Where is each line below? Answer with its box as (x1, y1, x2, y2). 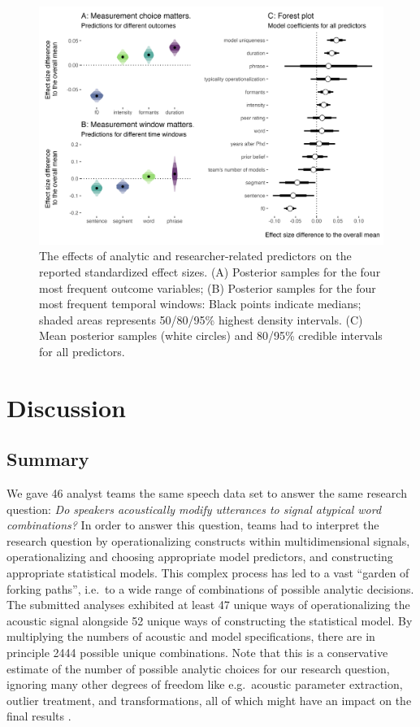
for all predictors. (39, 342, 125, 359)
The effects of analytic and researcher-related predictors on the (39, 247, 352, 264)
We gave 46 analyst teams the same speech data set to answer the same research (6, 485, 407, 502)
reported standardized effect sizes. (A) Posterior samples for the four (39, 263, 381, 280)
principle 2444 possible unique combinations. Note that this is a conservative (6, 644, 388, 660)
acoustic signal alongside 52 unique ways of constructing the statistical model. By (6, 612, 413, 629)
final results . (6, 707, 71, 725)
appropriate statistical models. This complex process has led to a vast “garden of (6, 564, 409, 581)
